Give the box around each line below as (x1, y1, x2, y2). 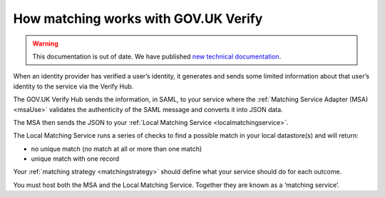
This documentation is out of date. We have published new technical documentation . (32, 52, 282, 61)
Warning (32, 39, 58, 48)
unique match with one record (31, 154, 120, 163)
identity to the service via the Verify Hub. (13, 82, 134, 91)
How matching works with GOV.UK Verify (13, 11, 263, 26)
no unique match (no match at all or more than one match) (31, 144, 202, 153)
